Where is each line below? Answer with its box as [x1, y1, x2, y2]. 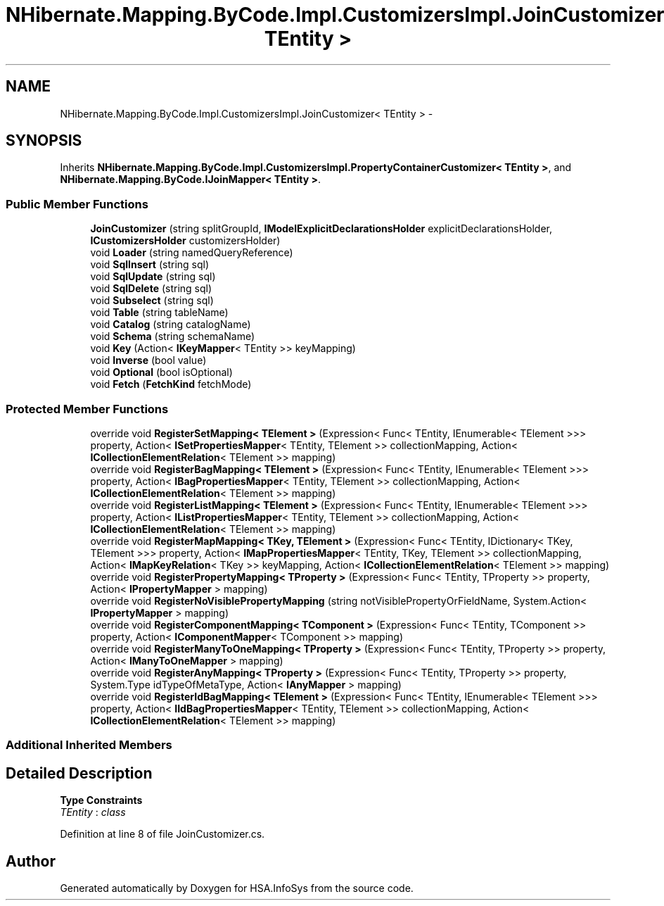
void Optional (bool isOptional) [90, 366, 233, 379]
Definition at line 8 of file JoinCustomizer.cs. [60, 828, 265, 841]
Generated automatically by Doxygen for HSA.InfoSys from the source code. [60, 882, 414, 894]
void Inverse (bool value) [90, 354, 207, 367]
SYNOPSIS [6, 132, 82, 150]
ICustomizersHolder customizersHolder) [90, 234, 281, 247]
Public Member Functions [6, 196, 148, 211]
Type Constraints [60, 794, 143, 807]
